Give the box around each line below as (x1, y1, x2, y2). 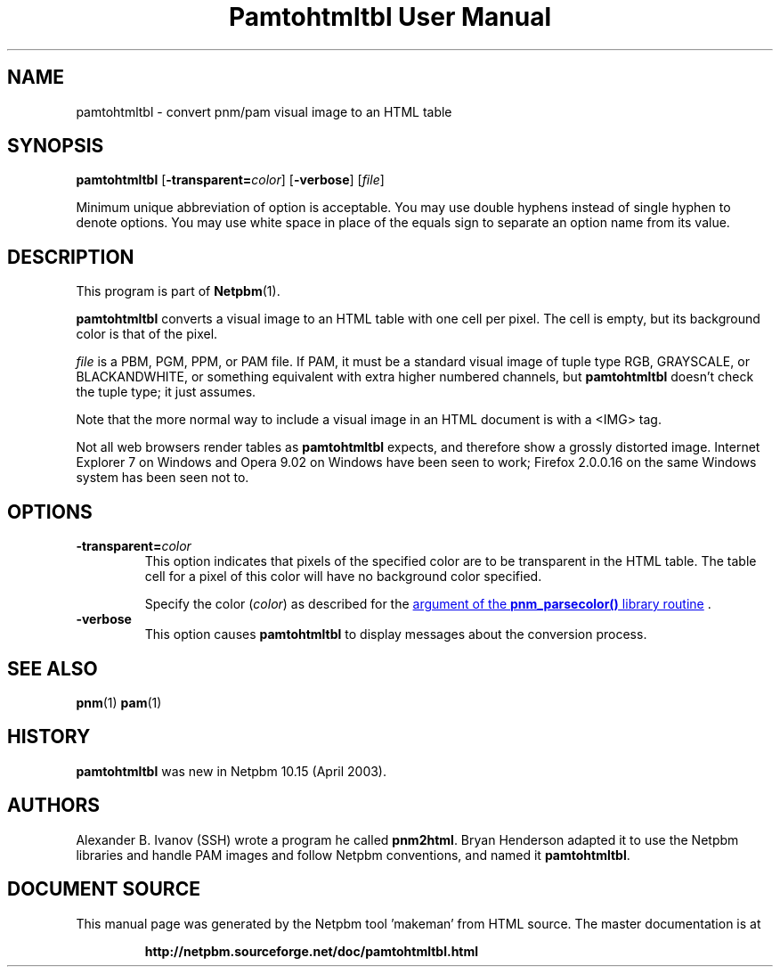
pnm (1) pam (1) (76, 694, 162, 710)
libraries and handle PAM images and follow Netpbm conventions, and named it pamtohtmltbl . (76, 847, 630, 863)
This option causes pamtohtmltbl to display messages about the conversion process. (144, 626, 647, 643)
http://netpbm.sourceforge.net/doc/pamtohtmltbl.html (144, 943, 479, 959)
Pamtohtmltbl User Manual (228, 2, 552, 32)
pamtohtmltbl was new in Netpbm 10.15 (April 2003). (76, 763, 387, 779)
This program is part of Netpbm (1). (76, 283, 280, 299)
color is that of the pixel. (76, 326, 218, 342)
